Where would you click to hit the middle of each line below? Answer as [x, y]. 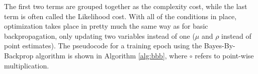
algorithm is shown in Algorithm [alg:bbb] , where [111, 55]
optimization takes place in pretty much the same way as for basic [106, 26]
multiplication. [27, 65]
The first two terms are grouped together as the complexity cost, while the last [126, 6]
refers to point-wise [224, 55]
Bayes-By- [220, 46]
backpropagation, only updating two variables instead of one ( [100, 35]
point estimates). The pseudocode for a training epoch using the [103, 46]
